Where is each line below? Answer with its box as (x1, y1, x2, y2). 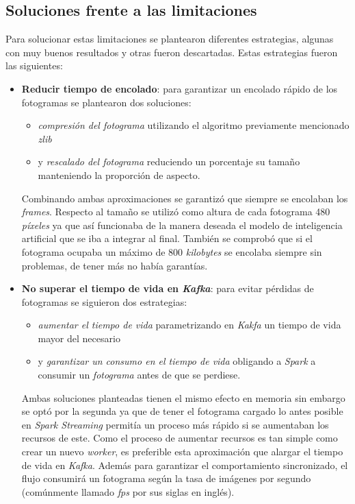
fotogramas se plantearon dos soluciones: (21, 95, 192, 109)
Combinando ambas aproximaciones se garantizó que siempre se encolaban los (21, 191, 348, 205)
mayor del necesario (38, 331, 120, 345)
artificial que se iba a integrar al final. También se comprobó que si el (21, 231, 313, 245)
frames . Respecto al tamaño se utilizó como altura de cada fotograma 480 (21, 204, 330, 219)
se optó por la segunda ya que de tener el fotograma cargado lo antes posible (21, 404, 343, 418)
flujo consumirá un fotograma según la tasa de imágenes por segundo (21, 471, 311, 485)
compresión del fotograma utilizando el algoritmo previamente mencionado (38, 118, 350, 132)
